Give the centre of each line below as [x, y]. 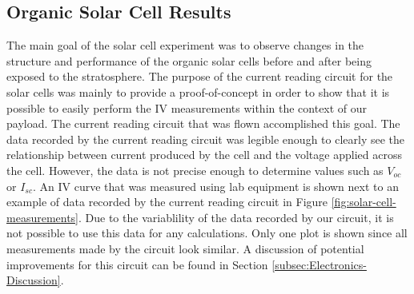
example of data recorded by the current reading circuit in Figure [167, 202]
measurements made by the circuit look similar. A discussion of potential [185, 248]
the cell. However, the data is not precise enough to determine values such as [195, 170]
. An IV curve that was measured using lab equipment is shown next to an [215, 186]
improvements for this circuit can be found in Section [137, 264]
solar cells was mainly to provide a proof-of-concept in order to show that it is [198, 91]
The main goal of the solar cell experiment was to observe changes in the [185, 45]
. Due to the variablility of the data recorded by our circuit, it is [236, 217]
